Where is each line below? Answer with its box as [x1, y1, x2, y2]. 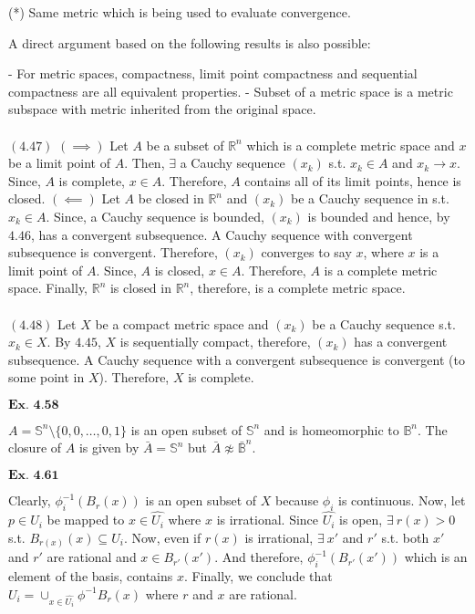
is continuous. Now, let [337, 491, 466, 510]
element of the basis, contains [8, 567, 173, 586]
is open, [339, 510, 383, 529]
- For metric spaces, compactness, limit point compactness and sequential [8, 64, 418, 83]
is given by [78, 438, 139, 457]
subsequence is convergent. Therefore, [8, 243, 218, 262]
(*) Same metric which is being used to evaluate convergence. [8, 3, 351, 21]
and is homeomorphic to [263, 420, 399, 439]
